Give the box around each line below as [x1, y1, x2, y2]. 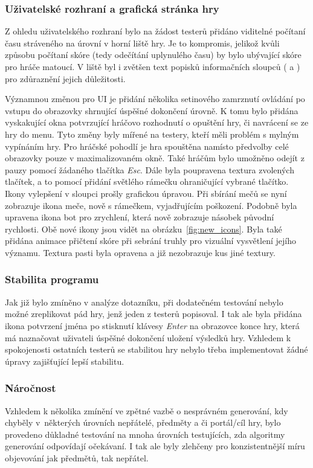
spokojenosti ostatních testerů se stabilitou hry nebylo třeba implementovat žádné [5, 343, 308, 356]
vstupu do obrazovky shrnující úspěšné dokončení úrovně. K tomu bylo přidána [5, 104, 298, 117]
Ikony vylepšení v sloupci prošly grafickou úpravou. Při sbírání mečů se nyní [5, 187, 287, 199]
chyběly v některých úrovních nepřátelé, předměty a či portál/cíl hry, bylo [5, 416, 281, 429]
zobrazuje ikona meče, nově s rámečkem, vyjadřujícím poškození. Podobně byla [5, 199, 297, 211]
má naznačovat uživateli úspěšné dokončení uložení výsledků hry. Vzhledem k [5, 331, 291, 344]
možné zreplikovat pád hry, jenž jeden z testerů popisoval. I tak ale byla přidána [5, 307, 302, 320]
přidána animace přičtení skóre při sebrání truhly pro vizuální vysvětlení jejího [5, 234, 297, 247]
